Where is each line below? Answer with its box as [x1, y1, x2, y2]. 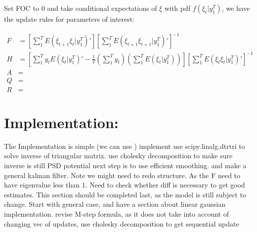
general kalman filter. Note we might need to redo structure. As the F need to [4, 170, 241, 180]
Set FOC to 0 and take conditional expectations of [4, 3, 157, 13]
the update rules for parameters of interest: [4, 14, 135, 24]
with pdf [164, 3, 191, 13]
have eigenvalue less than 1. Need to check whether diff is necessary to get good [4, 180, 245, 190]
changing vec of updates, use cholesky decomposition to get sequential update [4, 218, 239, 229]
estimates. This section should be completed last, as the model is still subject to [4, 189, 246, 199]
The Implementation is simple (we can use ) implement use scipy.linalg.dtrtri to [4, 140, 245, 151]
